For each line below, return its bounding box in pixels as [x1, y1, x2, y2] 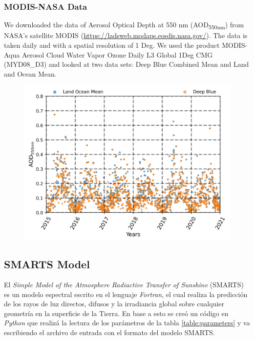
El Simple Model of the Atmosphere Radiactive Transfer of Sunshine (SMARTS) [4, 279, 244, 290]
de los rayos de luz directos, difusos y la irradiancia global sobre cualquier [4, 299, 225, 309]
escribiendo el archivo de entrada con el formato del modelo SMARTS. [4, 327, 215, 338]
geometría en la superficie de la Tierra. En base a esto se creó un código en [4, 308, 229, 318]
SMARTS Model [4, 257, 90, 272]
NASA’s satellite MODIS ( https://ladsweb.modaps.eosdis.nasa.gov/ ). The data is [4, 30, 248, 40]
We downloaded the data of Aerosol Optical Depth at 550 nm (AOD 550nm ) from [4, 20, 244, 31]
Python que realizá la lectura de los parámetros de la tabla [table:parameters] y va [4, 318, 250, 328]
